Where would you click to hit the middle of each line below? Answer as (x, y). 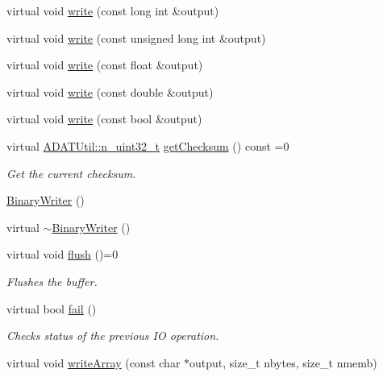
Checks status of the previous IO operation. (113, 336)
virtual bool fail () (52, 308)
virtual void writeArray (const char (94, 362)
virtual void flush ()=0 (62, 254)
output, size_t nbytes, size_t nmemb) (283, 362)
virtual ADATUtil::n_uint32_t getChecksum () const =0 (148, 145)
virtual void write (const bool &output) (104, 119)
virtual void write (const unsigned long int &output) (136, 37)
